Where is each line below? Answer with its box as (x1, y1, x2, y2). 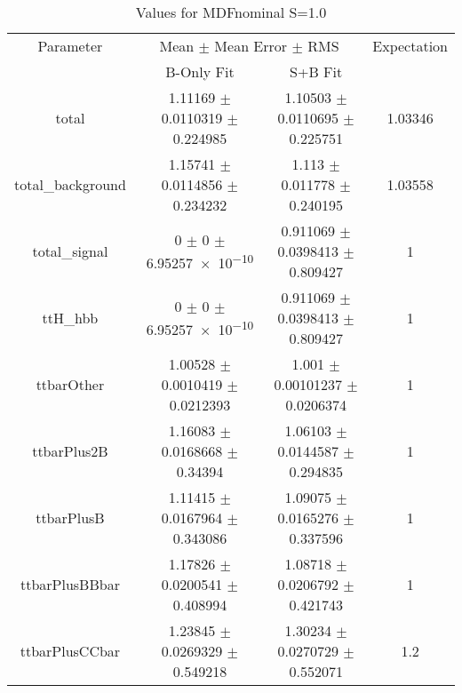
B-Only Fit (165, 61, 235, 82)
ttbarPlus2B (32, 441, 108, 461)
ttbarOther (36, 374, 105, 394)
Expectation (372, 36, 448, 56)
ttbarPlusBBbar (20, 574, 120, 594)
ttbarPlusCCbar (20, 641, 121, 661)
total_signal (32, 241, 108, 261)
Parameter (37, 36, 103, 56)
